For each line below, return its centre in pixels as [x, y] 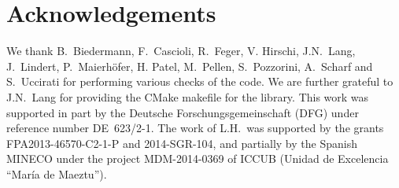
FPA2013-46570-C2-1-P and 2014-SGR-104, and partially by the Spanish [182, 143]
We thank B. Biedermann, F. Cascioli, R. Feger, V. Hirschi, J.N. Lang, [181, 51]
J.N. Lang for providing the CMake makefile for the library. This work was [188, 96]
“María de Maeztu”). [57, 173]
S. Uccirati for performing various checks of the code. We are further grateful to [200, 81]
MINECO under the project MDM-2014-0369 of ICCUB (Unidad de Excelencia [198, 159]
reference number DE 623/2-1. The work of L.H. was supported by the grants [195, 128]
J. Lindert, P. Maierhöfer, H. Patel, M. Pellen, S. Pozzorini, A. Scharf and [190, 66]
